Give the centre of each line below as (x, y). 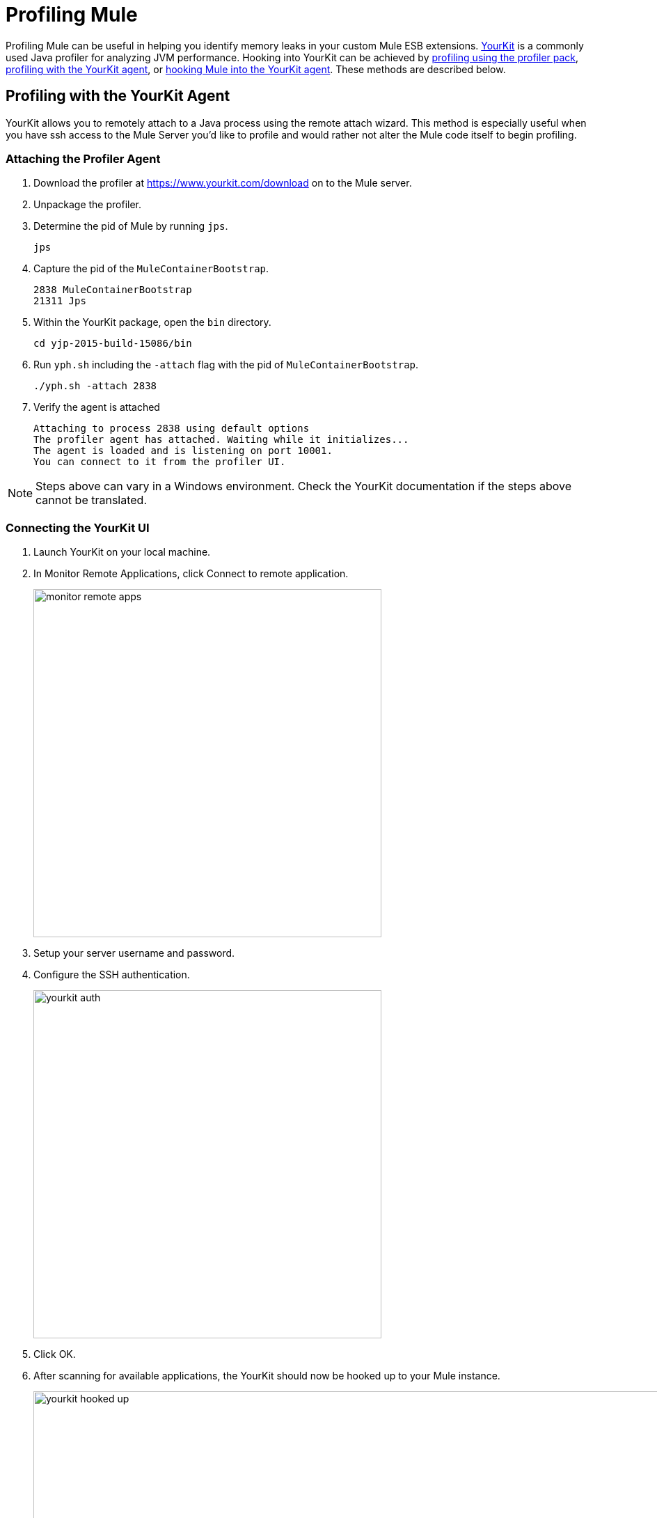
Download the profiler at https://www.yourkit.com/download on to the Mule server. (223, 183)
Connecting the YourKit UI (78, 527)
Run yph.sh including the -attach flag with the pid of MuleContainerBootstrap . (226, 365)
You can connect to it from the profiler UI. (160, 462)
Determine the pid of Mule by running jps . (131, 226)
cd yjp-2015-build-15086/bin (113, 344)
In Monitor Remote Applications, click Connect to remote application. (191, 574)
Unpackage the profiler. (88, 205)
